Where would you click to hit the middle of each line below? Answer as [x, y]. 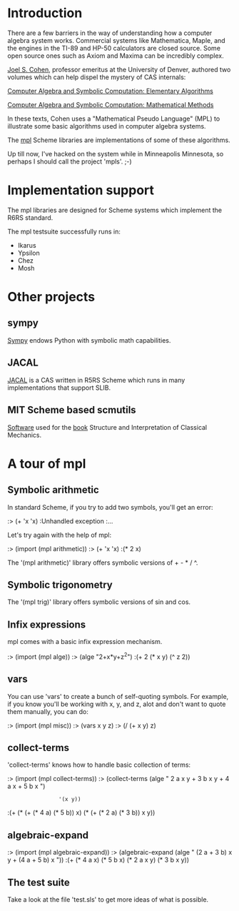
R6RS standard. [30, 217]
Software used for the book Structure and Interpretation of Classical [107, 427]
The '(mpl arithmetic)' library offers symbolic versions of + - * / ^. [103, 563]
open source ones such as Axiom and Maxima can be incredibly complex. [116, 56]
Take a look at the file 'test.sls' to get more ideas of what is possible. [108, 900]
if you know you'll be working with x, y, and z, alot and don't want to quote [117, 704]
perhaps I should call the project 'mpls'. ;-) [70, 161]
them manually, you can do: [48, 711]
